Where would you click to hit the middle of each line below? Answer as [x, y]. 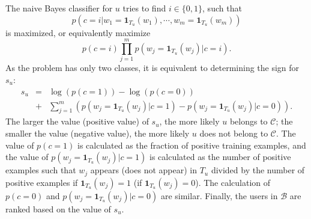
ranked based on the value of [58, 208]
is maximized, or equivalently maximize [78, 32]
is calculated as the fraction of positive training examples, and [192, 145]
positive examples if [42, 182]
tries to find [144, 8]
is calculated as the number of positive [220, 157]
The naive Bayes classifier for [59, 8]
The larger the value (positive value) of [77, 121]
